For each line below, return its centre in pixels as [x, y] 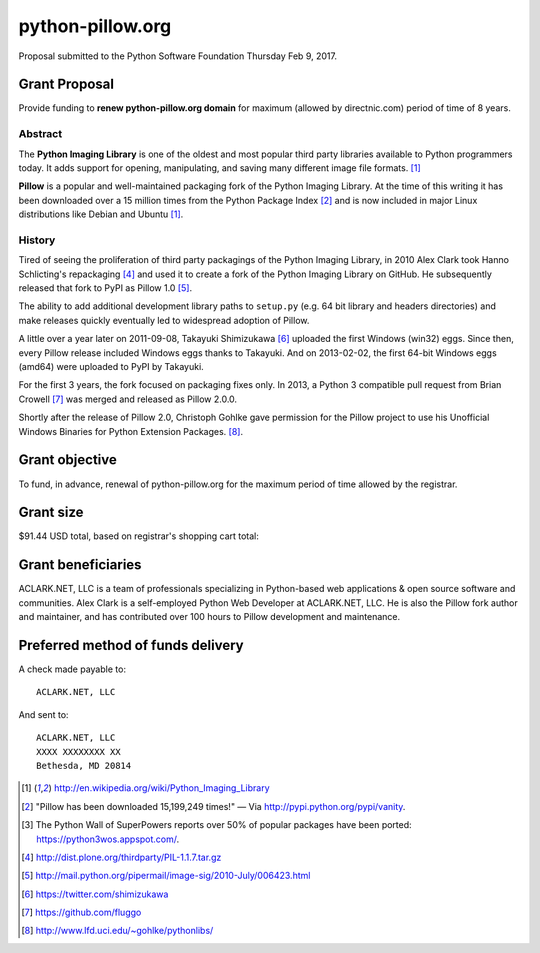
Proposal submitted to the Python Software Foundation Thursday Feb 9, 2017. [177, 56]
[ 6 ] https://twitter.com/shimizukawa [95, 894]
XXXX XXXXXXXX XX [78, 751]
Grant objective [67, 460]
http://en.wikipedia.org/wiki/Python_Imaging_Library [161, 788]
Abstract [40, 134]
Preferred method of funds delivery [131, 645]
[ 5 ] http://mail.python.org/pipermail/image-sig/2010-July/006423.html [166, 876]
